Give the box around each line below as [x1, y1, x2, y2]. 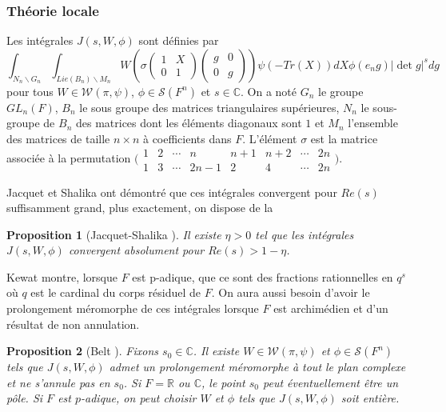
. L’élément [242, 130, 297, 146]
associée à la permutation [6, 150, 131, 166]
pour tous [6, 82, 54, 99]
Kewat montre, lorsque [6, 268, 117, 285]
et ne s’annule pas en [6, 374, 110, 390]
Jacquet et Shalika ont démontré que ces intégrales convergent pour [6, 183, 337, 200]
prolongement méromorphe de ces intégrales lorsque [6, 300, 259, 317]
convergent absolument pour [68, 242, 205, 258]
